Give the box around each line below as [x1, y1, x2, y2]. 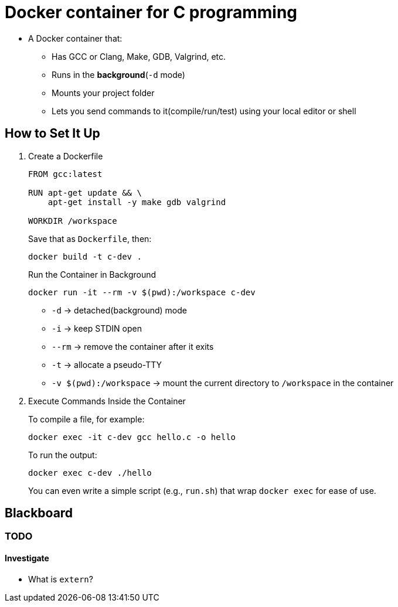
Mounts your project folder [52, 87, 155, 98]
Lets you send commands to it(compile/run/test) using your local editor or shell [52, 105, 356, 116]
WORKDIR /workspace [28, 216, 117, 226]
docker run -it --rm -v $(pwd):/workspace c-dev [28, 287, 256, 297]
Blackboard [5, 506, 73, 521]
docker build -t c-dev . [28, 251, 142, 261]
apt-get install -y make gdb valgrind [47, 197, 226, 207]
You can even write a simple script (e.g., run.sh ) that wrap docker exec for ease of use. [28, 485, 376, 496]
